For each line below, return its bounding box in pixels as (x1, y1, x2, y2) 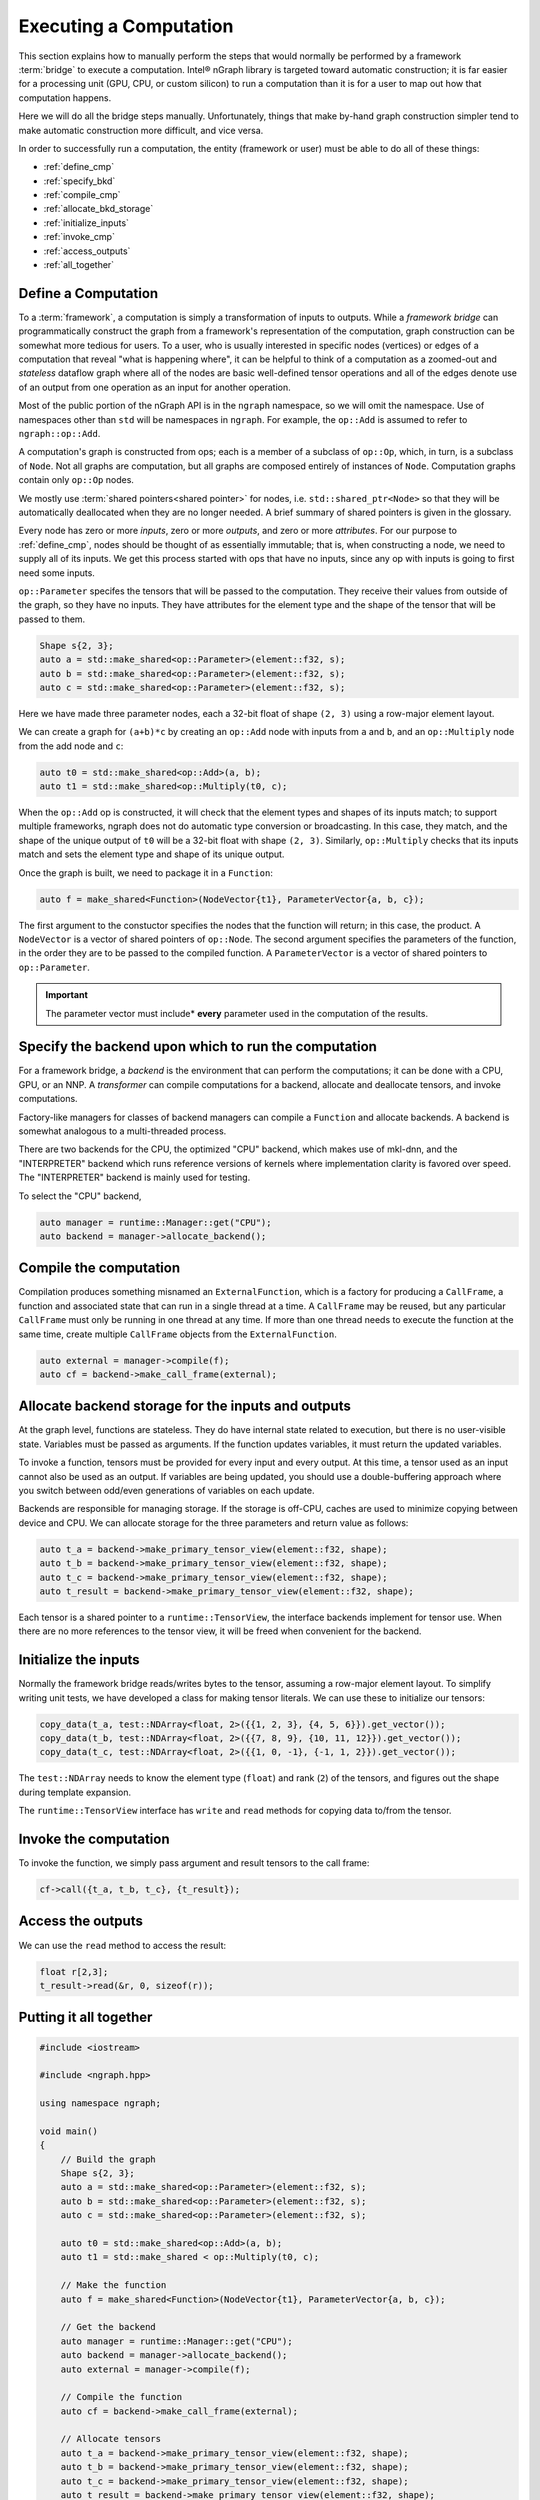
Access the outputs (18, 1913, 144, 1930)
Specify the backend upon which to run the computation (18, 1038, 377, 1055)
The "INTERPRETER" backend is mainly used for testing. (18, 1171, 251, 1184)
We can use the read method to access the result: (18, 1939, 227, 1951)
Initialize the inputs (18, 1651, 140, 1669)
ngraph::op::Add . (18, 428, 101, 440)
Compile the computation (18, 1260, 181, 1277)
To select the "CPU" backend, (18, 1190, 142, 1202)
